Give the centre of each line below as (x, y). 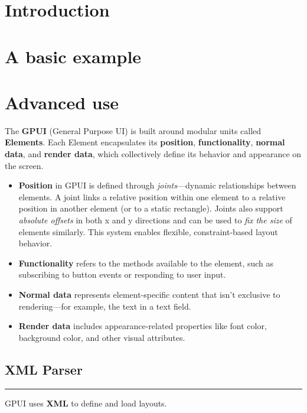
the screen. (24, 165)
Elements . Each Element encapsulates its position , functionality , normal (145, 142)
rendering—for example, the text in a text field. (105, 306)
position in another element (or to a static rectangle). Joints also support (151, 208)
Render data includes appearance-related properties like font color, (143, 326)
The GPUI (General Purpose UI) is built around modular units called (133, 130)
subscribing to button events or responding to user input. (122, 274)
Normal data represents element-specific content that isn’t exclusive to (149, 294)
